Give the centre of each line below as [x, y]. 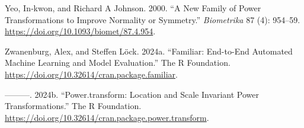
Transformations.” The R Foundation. [73, 106]
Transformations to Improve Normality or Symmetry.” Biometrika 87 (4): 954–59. [153, 19]
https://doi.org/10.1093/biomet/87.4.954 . [80, 31]
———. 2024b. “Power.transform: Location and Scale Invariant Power [132, 94]
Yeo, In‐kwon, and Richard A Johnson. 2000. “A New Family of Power [133, 8]
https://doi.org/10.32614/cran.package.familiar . [91, 74]
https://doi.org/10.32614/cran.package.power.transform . [107, 117]
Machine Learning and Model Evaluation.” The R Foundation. [118, 63]
